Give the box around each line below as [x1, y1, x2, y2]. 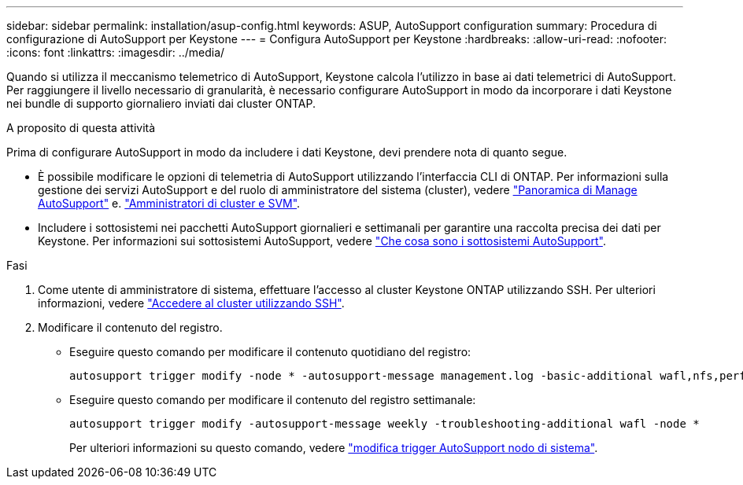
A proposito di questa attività [6, 121, 156, 134]
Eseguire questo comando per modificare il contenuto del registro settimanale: [69, 393, 476, 406]
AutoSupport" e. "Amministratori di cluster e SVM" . [38, 197, 301, 210]
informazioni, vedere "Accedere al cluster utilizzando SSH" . [38, 296, 345, 310]
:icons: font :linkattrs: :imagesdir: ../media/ [6, 46, 225, 59]
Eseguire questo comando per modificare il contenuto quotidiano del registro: [69, 345, 471, 358]
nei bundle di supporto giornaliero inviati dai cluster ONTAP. [6, 97, 316, 110]
